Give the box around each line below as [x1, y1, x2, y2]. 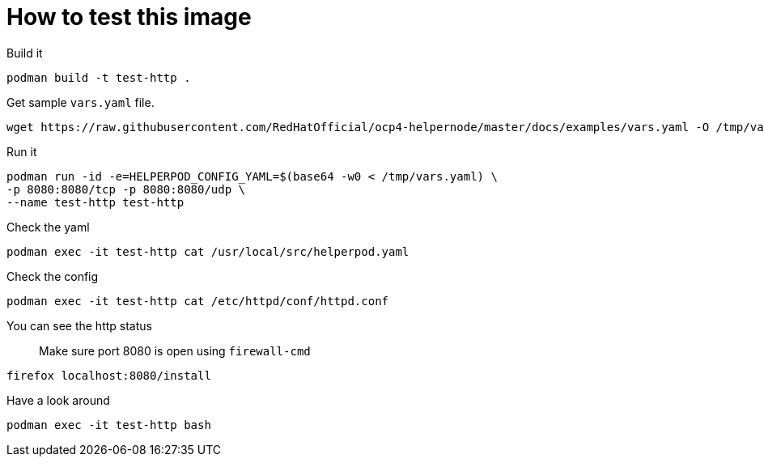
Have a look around [6, 393, 110, 407]
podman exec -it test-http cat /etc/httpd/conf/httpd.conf [6, 294, 389, 308]
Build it [6, 45, 43, 60]
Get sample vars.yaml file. [6, 95, 155, 109]
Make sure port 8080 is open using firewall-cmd [39, 343, 311, 358]
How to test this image [6, 3, 252, 31]
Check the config [6, 269, 99, 283]
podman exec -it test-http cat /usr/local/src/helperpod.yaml [6, 244, 410, 258]
